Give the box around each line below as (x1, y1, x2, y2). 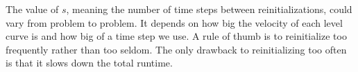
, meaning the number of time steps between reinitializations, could (66, 2, 352, 16)
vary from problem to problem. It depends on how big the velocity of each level (6, 15, 343, 29)
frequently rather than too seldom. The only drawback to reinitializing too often (6, 42, 347, 56)
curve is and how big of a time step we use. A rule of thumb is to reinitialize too (6, 29, 347, 43)
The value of (6, 2, 59, 16)
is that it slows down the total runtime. (6, 56, 173, 70)
